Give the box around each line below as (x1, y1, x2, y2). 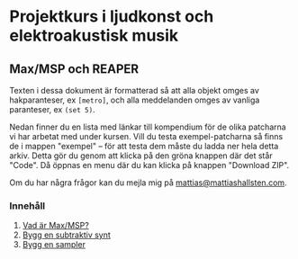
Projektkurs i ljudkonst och (9, 6, 214, 27)
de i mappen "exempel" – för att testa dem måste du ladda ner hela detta (9, 141, 279, 151)
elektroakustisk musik (9, 25, 179, 46)
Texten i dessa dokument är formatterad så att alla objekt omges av (9, 85, 259, 95)
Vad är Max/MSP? (22, 220, 90, 231)
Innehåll (9, 200, 46, 212)
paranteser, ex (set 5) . (9, 104, 96, 114)
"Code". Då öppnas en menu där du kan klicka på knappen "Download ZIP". (9, 160, 290, 170)
